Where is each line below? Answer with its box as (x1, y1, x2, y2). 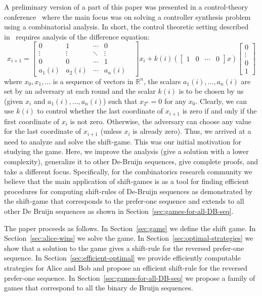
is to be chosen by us (179, 86, 244, 96)
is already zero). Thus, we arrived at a (133, 126, 251, 136)
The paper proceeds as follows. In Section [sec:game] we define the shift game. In (4, 223, 256, 233)
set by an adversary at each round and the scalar (4, 86, 156, 96)
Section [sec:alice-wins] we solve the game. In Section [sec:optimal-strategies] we (4, 233, 253, 243)
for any (164, 95, 187, 106)
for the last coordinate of (4, 126, 81, 136)
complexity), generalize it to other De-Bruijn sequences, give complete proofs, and (4, 156, 258, 166)
